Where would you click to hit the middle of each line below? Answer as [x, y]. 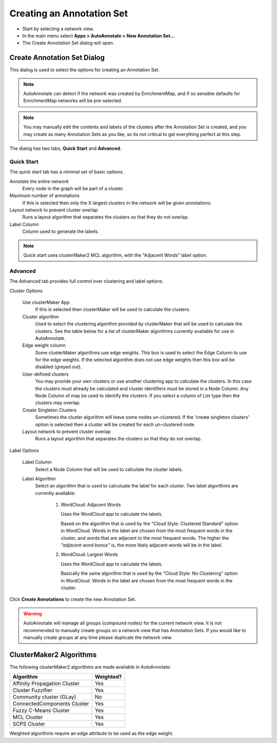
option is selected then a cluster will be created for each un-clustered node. [115, 424]
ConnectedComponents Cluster [51, 704]
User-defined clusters [45, 374]
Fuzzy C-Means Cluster [41, 711]
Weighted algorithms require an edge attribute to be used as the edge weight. [92, 733]
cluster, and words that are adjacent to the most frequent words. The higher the [145, 538]
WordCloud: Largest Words [89, 555]
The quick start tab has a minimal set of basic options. [67, 172]
